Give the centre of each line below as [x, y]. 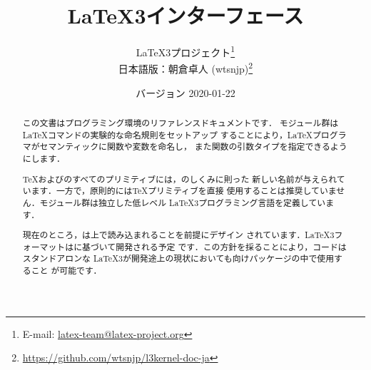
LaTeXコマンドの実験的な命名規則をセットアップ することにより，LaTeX [167, 134]
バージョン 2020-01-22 [185, 92]
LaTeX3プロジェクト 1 [185, 51]
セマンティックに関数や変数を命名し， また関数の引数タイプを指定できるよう [193, 147]
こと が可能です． [66, 271]
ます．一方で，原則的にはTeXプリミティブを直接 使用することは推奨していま [184, 191]
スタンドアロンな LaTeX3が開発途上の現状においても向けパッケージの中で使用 [178, 258]
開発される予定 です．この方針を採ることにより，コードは [231, 246]
